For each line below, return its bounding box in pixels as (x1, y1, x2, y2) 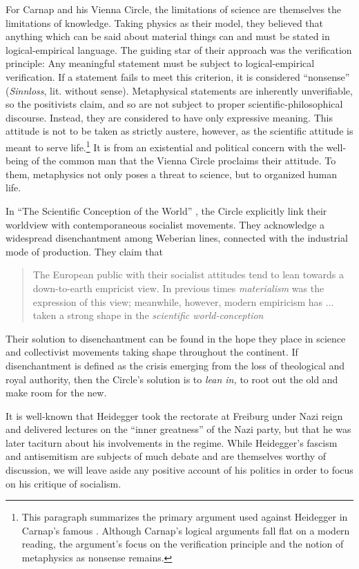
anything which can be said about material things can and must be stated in (6, 29, 330, 44)
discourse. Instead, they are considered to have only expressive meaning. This (6, 110, 333, 124)
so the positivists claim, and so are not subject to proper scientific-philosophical (6, 97, 343, 111)
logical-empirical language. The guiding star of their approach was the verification (6, 42, 352, 57)
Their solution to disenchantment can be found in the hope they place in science (6, 331, 346, 345)
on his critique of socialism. (6, 476, 122, 490)
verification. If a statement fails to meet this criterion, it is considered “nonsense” (6, 69, 350, 84)
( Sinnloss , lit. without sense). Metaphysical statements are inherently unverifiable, (6, 83, 353, 97)
